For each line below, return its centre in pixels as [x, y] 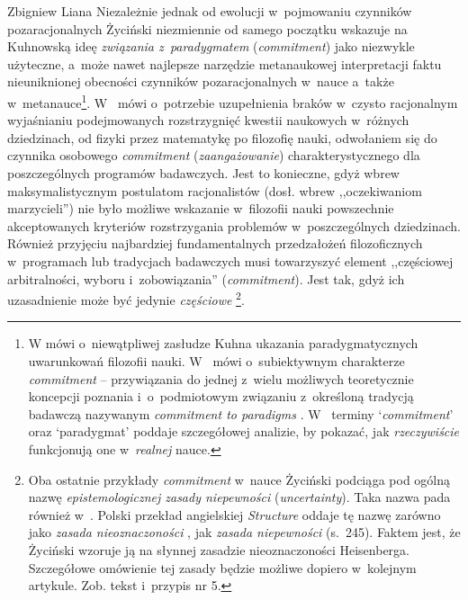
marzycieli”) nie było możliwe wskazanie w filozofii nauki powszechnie [201, 208]
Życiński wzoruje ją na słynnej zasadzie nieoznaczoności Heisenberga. [219, 549]
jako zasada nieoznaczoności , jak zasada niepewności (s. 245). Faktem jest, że [244, 532]
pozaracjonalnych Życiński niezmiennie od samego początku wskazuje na [207, 28]
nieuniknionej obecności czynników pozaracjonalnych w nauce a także [201, 81]
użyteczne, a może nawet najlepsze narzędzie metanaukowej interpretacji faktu [225, 63]
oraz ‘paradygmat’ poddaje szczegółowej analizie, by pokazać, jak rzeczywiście [244, 431]
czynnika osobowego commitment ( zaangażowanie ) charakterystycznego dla [214, 155]
